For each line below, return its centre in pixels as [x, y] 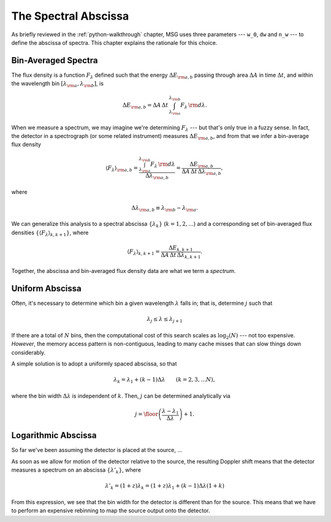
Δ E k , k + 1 [181, 248]
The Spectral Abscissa [70, 16]
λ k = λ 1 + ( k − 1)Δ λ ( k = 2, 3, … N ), [164, 380]
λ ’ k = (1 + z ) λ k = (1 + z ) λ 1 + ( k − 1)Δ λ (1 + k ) [165, 486]
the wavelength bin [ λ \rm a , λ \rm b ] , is [58, 84]
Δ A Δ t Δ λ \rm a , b [202, 172]
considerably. [29, 352]
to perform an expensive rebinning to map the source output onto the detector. [111, 511]
